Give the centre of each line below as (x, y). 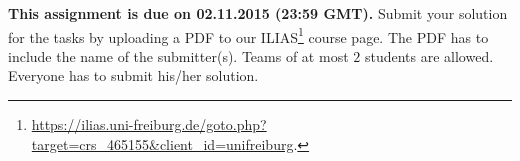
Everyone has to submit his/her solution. (133, 75)
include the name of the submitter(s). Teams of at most (178, 55)
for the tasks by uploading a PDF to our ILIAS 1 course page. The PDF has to (248, 35)
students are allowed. (429, 55)
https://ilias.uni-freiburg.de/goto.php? (149, 124)
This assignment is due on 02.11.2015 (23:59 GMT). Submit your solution (258, 13)
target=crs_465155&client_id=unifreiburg (162, 143)
